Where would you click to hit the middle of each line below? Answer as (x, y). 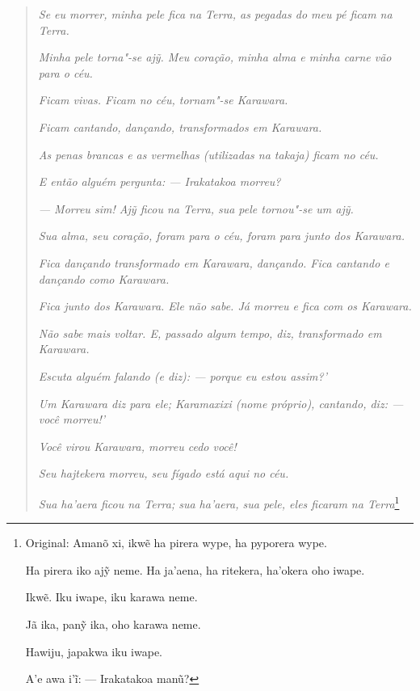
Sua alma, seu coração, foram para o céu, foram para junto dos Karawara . (222, 236)
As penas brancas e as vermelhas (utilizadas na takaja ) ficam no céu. (208, 154)
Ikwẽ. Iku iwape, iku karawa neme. (111, 597)
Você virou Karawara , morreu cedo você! (137, 446)
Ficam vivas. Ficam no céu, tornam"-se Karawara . (163, 100)
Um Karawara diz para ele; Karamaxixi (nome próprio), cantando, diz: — (221, 403)
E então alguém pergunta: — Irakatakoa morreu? (160, 181)
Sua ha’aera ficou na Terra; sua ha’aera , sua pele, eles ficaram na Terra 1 (219, 502)
